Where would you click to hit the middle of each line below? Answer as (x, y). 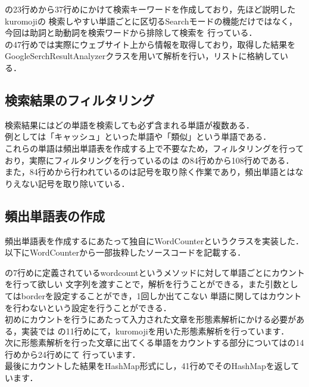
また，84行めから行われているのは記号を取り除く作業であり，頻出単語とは (150, 172)
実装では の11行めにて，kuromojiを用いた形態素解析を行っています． (155, 331)
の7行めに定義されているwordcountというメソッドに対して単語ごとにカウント (155, 272)
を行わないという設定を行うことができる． (88, 307)
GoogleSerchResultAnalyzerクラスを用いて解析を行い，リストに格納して (143, 56)
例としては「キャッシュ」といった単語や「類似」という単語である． (138, 136)
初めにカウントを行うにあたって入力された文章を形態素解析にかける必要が (151, 319)
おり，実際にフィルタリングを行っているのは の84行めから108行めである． (149, 160)
